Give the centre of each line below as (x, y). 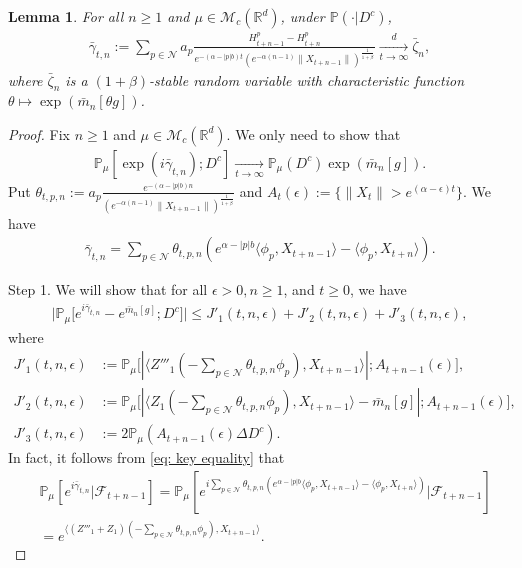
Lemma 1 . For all (66, 16)
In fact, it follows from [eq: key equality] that (146, 457)
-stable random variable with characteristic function (306, 79)
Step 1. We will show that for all (108, 289)
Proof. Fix (39, 133)
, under (302, 16)
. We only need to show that (313, 133)
